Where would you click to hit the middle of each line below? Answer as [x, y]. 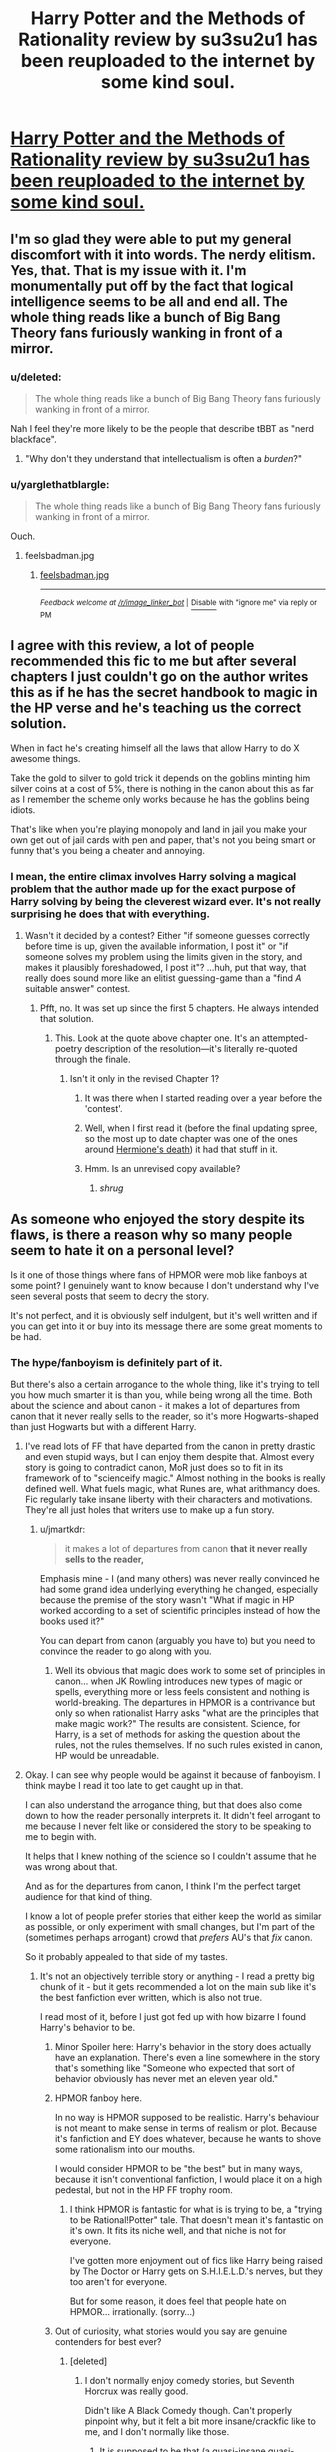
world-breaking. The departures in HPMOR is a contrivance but [185, 1703]
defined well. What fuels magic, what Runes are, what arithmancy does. [172, 1489]
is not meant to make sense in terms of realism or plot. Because [186, 2128]
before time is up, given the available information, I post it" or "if [156, 946]
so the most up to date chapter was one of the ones [191, 1138]
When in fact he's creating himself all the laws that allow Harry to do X [155, 748]
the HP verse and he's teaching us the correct [156, 708]
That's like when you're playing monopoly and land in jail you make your [159, 829]
